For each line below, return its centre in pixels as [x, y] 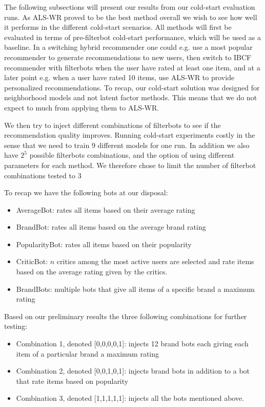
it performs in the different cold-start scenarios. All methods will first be [118, 27]
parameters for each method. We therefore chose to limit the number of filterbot [130, 165]
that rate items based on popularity [72, 381]
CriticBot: [32, 261]
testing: [16, 326]
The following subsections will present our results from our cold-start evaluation [130, 7]
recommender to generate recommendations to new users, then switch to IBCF [128, 57]
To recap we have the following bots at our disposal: [86, 192]
